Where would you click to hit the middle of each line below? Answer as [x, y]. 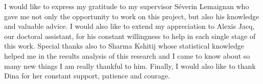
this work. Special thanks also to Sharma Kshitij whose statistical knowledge [124, 46]
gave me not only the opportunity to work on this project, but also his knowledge [132, 16]
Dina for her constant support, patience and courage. [87, 76]
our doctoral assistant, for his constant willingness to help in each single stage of [130, 36]
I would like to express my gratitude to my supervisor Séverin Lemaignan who [127, 6]
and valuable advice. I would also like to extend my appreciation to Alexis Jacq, [129, 26]
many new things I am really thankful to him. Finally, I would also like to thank [130, 66]
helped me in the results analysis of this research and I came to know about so [127, 55]
